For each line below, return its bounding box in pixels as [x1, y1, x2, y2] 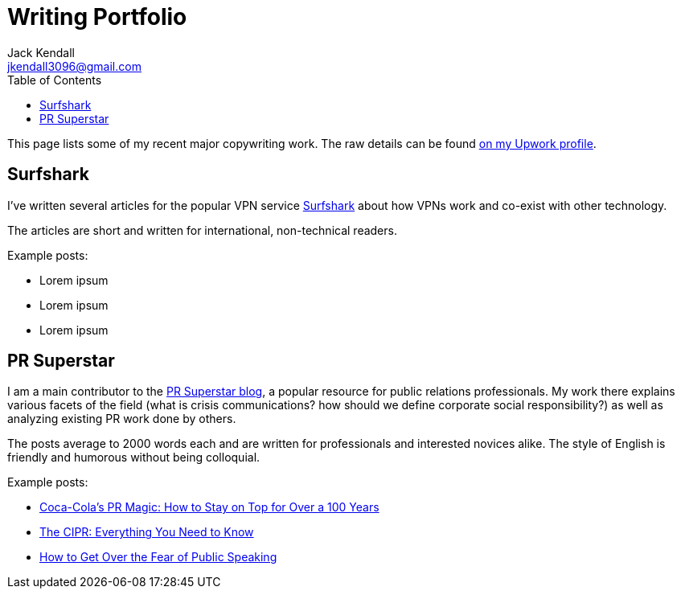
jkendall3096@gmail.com [7, 59, 142, 73]
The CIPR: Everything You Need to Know [39, 525, 254, 540]
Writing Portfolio [7, 3, 187, 31]
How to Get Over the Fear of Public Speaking [39, 550, 277, 564]
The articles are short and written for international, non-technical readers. [7, 223, 397, 237]
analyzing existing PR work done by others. [7, 412, 236, 426]
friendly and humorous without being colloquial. [7, 450, 261, 465]
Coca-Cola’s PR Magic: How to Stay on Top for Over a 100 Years [39, 500, 379, 515]
